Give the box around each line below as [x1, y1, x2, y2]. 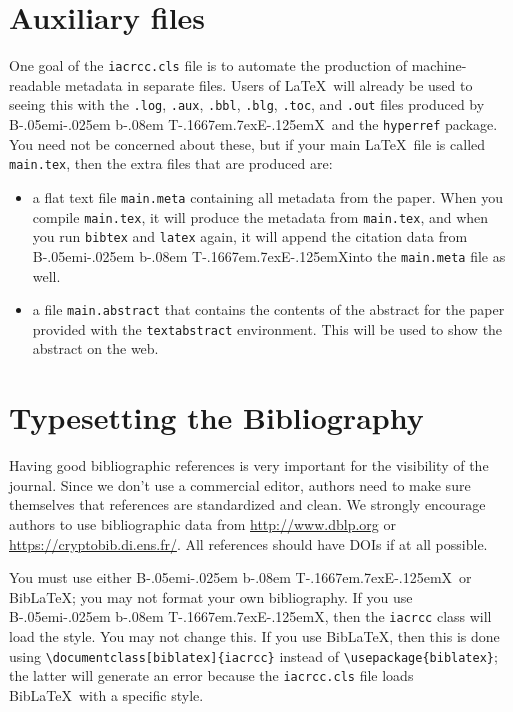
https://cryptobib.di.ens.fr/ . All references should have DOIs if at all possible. [9, 533, 488, 554]
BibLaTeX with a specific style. [9, 684, 204, 705]
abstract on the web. [32, 338, 159, 359]
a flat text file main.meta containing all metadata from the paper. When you [32, 186, 503, 207]
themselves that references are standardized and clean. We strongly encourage [9, 494, 486, 515]
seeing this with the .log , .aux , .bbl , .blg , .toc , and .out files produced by [9, 94, 485, 115]
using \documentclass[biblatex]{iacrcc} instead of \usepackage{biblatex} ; [9, 645, 498, 666]
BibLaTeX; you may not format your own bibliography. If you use [9, 586, 413, 607]
